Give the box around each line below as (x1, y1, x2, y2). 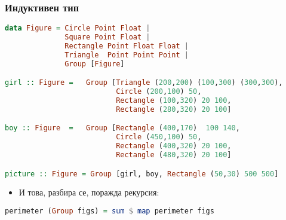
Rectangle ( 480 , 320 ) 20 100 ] (116, 151, 232, 160)
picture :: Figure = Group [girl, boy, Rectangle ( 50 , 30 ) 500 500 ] (5, 169, 279, 178)
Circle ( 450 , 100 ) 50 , (116, 133, 202, 142)
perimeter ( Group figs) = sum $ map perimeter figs (5, 207, 214, 216)
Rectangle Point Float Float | (64, 41, 189, 50)
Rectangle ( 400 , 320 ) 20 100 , (116, 142, 232, 151)
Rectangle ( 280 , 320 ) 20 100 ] (116, 105, 232, 114)
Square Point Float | (64, 33, 150, 42)
